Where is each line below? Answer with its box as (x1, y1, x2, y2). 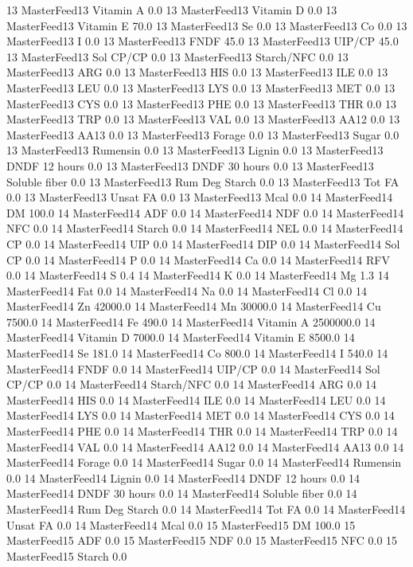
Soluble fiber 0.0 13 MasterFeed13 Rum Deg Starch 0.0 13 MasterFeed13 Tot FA (6, 173, 399, 190)
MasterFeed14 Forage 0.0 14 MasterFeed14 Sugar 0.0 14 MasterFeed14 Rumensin (6, 454, 402, 471)
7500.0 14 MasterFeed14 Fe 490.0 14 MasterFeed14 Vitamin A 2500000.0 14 (6, 313, 376, 330)
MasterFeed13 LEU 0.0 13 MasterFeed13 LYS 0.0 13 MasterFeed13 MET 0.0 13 (6, 79, 395, 96)
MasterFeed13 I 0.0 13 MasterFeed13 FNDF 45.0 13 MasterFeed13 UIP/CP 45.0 (6, 33, 399, 49)
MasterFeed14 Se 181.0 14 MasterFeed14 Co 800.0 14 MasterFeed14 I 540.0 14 (6, 345, 388, 362)
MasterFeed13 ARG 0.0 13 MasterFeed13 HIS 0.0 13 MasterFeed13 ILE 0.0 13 (6, 64, 388, 80)
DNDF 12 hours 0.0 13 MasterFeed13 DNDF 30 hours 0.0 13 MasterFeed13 (6, 157, 374, 174)
